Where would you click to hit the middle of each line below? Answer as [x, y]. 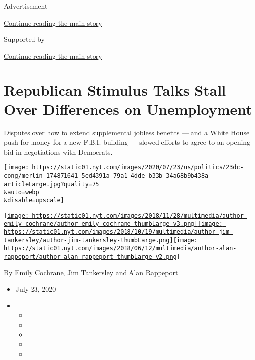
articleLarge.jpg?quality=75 [52, 184]
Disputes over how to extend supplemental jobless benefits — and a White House [127, 132]
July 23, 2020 [36, 289]
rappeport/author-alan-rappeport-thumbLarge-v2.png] [92, 257]
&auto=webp [22, 192]
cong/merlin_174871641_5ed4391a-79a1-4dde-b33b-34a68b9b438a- [108, 176]
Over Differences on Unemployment [128, 109]
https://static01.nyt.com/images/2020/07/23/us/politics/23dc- [138, 168]
